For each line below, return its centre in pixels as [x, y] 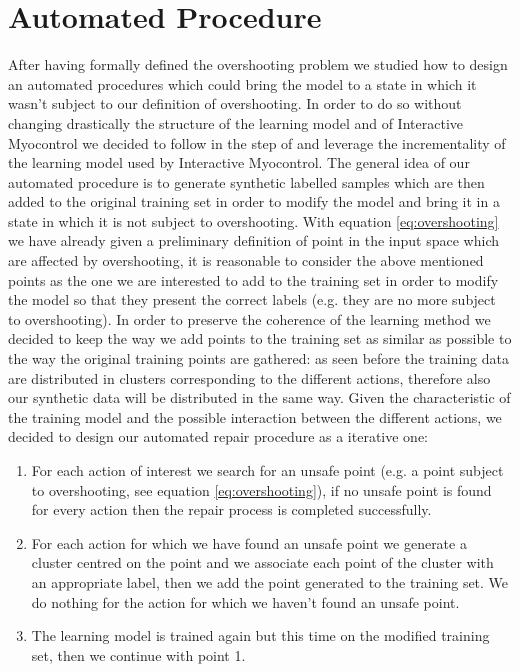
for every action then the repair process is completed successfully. [231, 509]
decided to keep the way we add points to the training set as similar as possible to [260, 338]
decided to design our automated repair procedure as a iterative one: [218, 436]
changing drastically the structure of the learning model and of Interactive [235, 122]
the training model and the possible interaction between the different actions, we [255, 416]
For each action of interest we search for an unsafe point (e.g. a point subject [267, 470]
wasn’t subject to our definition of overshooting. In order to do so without [235, 103]
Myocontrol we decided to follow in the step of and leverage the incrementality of [257, 142]
